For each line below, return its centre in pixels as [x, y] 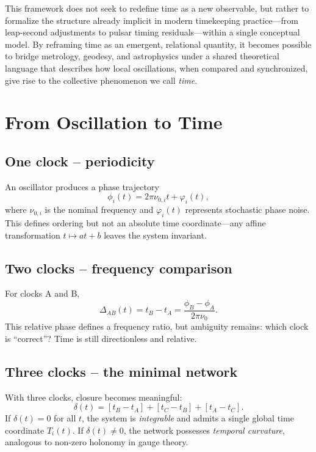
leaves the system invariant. [155, 235]
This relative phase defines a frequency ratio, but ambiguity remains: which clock [157, 326]
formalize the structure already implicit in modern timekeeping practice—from [152, 20]
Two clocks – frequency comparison [119, 268]
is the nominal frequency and [99, 209]
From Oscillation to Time [114, 122]
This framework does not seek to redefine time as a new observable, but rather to [157, 8]
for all [65, 418]
